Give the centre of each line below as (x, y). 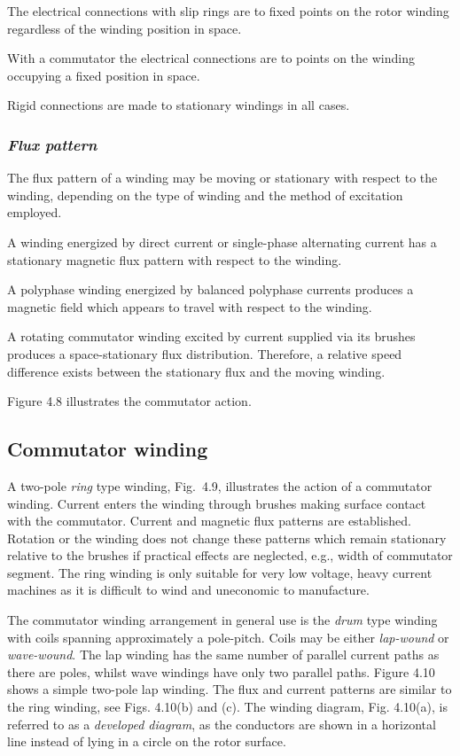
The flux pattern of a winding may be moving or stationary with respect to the (222, 178)
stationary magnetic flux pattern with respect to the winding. (175, 259)
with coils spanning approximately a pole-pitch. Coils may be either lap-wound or (228, 637)
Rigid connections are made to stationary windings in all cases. (179, 105)
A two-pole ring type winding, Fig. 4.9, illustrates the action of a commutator (220, 485)
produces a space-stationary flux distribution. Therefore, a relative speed (205, 353)
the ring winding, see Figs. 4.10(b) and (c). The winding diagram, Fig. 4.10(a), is (227, 707)
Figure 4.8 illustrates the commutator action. (129, 401)
